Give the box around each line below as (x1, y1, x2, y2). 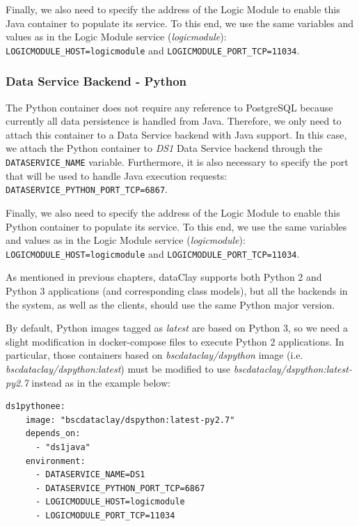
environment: (25, 456, 86, 466)
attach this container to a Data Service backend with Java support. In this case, (6, 127, 347, 141)
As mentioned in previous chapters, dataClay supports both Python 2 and (6, 270, 322, 284)
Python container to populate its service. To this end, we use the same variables (6, 219, 347, 233)
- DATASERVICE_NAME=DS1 (35, 470, 145, 480)
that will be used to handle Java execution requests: (6, 168, 228, 183)
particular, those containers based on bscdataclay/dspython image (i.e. (6, 348, 303, 362)
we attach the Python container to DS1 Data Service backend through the (6, 141, 323, 155)
